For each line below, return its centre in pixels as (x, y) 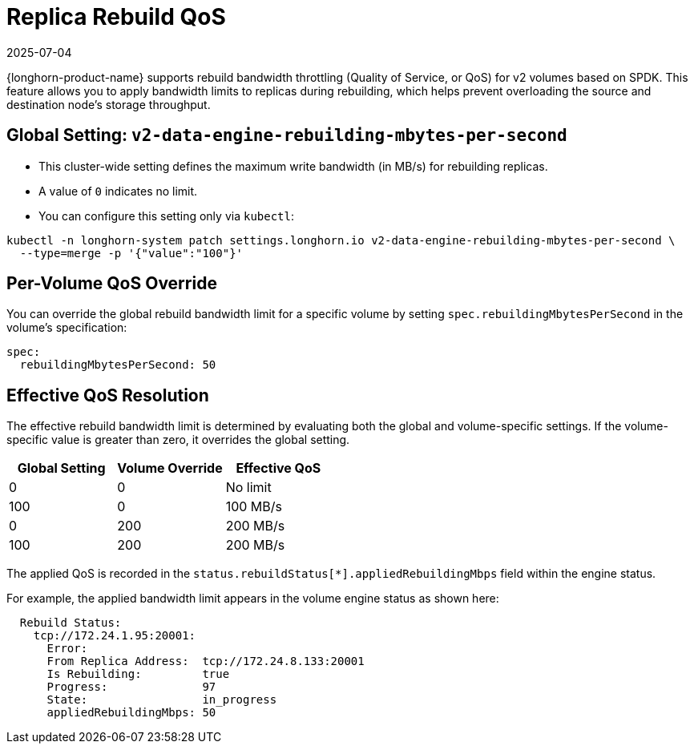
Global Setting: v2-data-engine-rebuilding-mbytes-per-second (287, 135)
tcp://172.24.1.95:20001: (115, 636)
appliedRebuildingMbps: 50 (131, 713)
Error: (67, 649)
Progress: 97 (131, 687)
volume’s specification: (67, 328)
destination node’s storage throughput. (109, 104)
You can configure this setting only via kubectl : (167, 216)
